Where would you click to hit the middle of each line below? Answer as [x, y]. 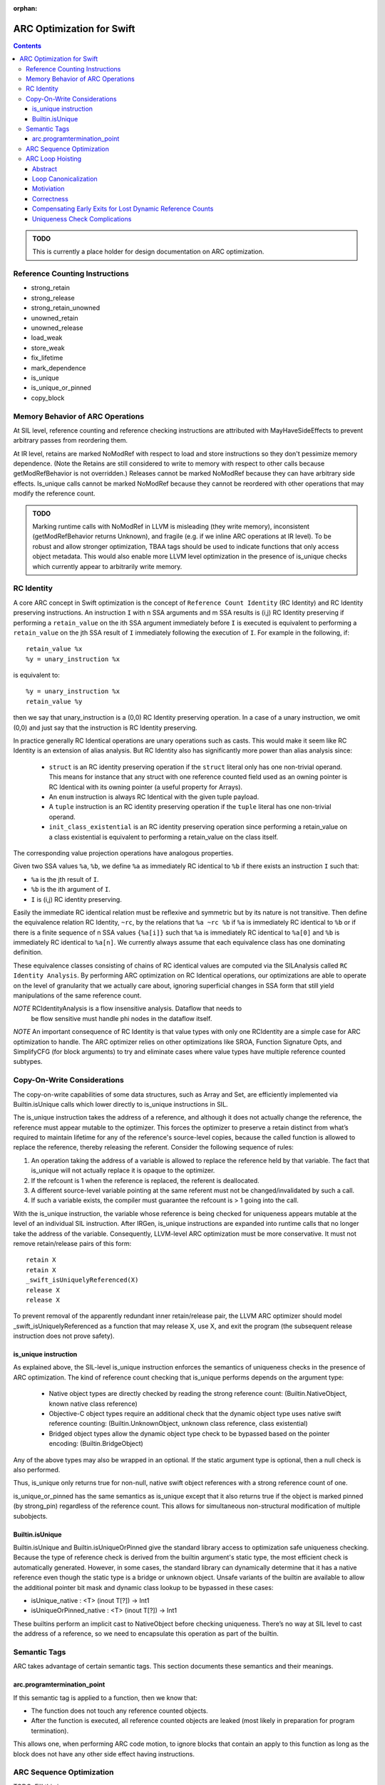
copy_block [48, 398]
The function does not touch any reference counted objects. [119, 1711]
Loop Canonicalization [65, 178]
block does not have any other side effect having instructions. [104, 1754]
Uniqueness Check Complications [82, 218]
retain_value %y [54, 701]
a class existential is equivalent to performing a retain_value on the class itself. [163, 837]
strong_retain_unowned [66, 308]
